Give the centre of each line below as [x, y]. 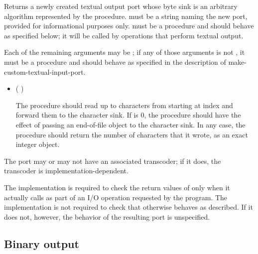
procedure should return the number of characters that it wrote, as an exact [132, 134]
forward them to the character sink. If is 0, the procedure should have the [128, 115]
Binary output [42, 243]
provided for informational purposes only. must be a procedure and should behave [129, 26]
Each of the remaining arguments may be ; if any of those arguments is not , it [125, 52]
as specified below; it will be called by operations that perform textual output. [124, 35]
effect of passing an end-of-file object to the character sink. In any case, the [130, 124]
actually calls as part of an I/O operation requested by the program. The [116, 197]
